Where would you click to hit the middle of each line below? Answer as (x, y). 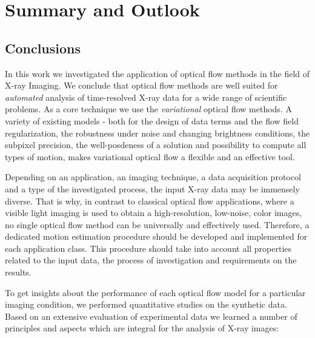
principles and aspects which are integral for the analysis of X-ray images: (142, 328)
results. (18, 272)
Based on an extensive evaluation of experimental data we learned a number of (151, 316)
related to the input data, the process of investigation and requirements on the (151, 260)
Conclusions (43, 48)
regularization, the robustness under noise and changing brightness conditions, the (157, 133)
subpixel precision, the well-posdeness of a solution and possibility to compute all (156, 145)
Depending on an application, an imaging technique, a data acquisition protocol (153, 177)
